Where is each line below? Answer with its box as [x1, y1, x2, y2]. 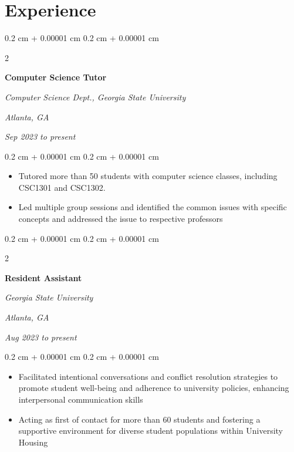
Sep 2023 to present [5, 130, 76, 143]
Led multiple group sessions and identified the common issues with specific [18, 201, 287, 213]
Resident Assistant [5, 271, 82, 284]
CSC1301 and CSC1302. [18, 181, 106, 193]
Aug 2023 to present [5, 330, 77, 343]
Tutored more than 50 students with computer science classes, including [18, 170, 278, 182]
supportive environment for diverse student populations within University [18, 424, 283, 437]
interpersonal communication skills [18, 393, 143, 405]
